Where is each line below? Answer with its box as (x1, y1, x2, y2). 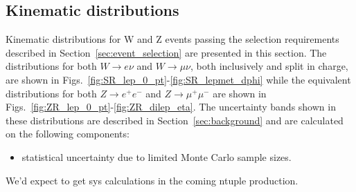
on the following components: (6, 126, 130, 141)
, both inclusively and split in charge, (190, 59, 348, 73)
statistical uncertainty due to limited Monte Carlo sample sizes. (21, 149, 292, 164)
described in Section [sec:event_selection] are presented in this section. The (6, 45, 327, 59)
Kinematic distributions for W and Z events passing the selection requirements (6, 32, 339, 46)
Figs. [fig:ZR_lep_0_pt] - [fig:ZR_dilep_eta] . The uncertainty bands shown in (6, 99, 336, 114)
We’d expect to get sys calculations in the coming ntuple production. (6, 173, 299, 187)
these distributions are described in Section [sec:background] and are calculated (6, 113, 344, 127)
